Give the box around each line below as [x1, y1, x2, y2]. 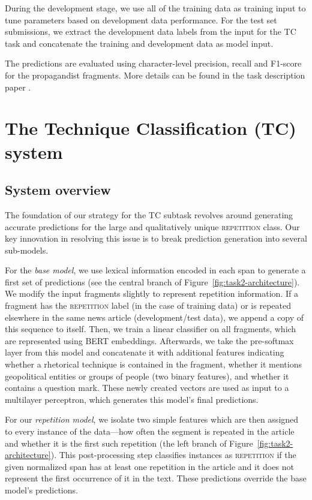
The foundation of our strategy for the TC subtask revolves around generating [5, 208, 293, 221]
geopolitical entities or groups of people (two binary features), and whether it [5, 369, 289, 382]
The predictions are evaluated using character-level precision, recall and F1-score [5, 57, 302, 70]
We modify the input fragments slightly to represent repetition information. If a [5, 287, 298, 300]
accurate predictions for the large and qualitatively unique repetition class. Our [5, 220, 300, 233]
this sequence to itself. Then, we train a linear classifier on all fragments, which [5, 323, 296, 335]
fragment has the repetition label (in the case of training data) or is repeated [5, 299, 291, 312]
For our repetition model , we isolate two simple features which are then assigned [5, 413, 299, 426]
